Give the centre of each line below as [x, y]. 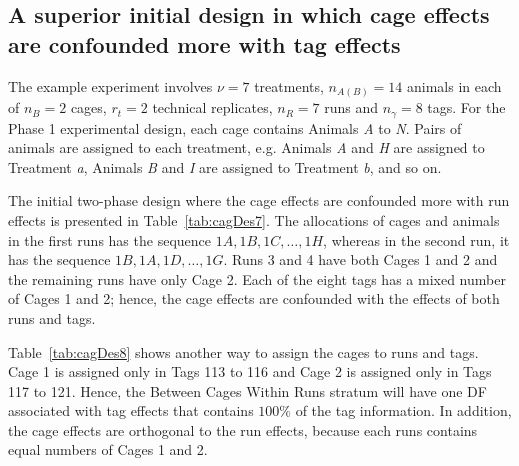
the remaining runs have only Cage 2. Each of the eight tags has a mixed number [257, 278]
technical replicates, [212, 107]
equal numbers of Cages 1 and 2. [108, 449]
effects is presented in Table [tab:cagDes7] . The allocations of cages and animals [254, 219]
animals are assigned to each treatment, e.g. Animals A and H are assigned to [246, 147]
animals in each [454, 85]
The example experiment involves [110, 85]
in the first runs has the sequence [109, 239]
